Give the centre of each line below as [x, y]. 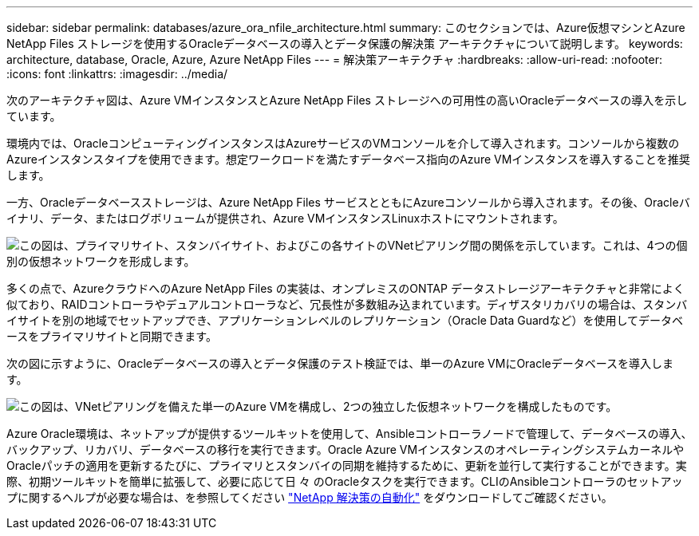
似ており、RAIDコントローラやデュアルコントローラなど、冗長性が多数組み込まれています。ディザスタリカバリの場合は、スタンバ [347, 304]
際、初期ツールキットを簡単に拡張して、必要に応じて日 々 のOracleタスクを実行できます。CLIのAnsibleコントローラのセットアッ [345, 481]
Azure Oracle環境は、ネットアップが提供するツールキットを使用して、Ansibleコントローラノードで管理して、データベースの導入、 [349, 434]
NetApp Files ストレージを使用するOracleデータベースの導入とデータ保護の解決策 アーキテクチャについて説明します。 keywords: [345, 43]
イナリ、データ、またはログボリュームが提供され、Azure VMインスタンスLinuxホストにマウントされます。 [285, 218]
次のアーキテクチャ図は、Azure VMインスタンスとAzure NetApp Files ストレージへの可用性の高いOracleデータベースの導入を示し [347, 100]
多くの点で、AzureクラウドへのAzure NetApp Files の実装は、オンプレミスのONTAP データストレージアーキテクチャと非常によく [346, 288]
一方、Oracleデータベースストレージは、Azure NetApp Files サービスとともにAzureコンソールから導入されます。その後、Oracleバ [348, 202]
